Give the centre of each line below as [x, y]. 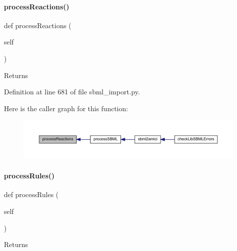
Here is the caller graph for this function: [66, 108]
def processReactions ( [38, 25]
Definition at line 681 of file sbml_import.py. [72, 92]
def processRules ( [31, 194]
